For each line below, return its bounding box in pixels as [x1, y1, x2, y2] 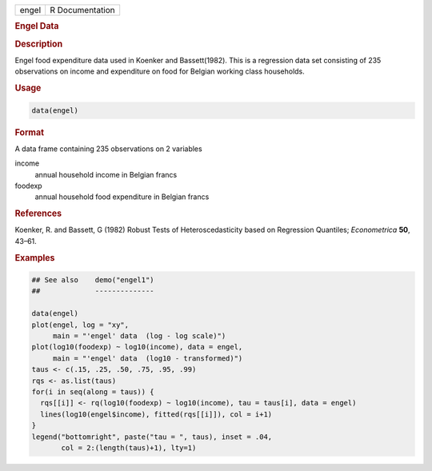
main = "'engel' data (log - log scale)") [52, 332, 226, 341]
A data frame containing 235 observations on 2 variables [14, 144, 203, 154]
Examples [14, 252, 55, 263]
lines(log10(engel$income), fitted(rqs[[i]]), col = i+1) [40, 409, 273, 419]
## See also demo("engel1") [31, 276, 155, 285]
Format [14, 126, 44, 138]
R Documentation [50, 5, 115, 15]
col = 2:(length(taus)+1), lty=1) [61, 443, 197, 452]
